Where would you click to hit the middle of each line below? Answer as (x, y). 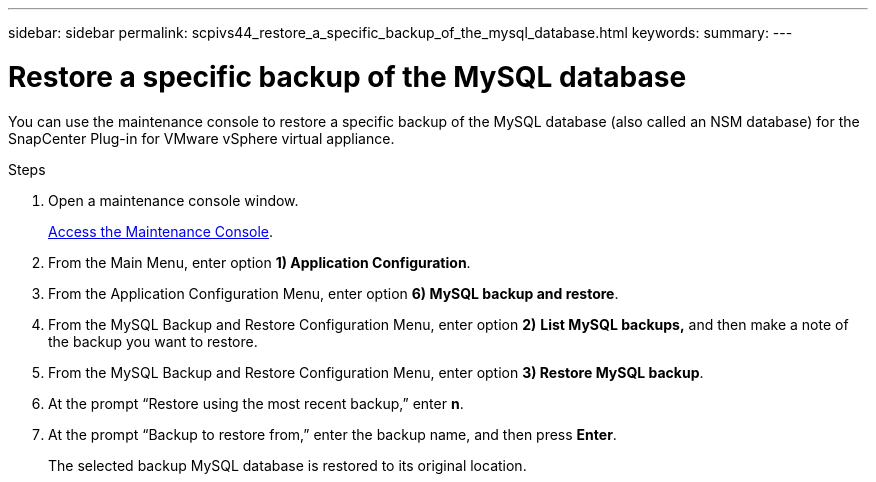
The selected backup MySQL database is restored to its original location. (287, 465)
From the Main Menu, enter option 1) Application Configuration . (259, 262)
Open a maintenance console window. (173, 200)
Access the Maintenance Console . (161, 231)
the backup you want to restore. (153, 341)
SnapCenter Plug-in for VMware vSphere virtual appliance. (201, 138)
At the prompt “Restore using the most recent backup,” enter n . (256, 403)
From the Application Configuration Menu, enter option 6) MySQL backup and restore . (333, 293)
